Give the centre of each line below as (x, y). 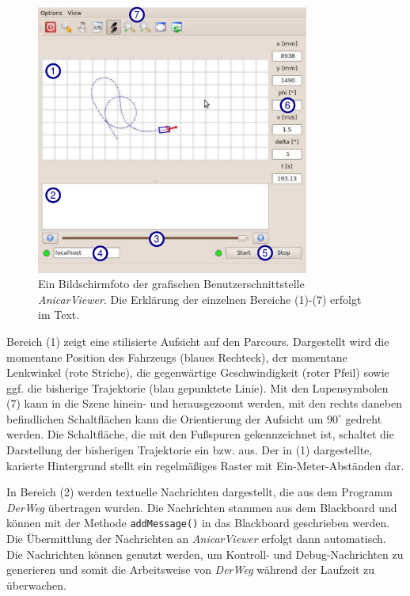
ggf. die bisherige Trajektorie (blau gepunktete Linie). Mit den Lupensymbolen (197, 387)
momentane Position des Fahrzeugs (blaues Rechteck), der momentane (177, 357)
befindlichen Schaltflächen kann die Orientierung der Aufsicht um (165, 418)
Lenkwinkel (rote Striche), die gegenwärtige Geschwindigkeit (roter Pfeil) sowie (198, 372)
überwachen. (36, 585)
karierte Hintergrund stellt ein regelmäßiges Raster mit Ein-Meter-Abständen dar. (205, 465)
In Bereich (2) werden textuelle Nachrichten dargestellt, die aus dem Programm (200, 492)
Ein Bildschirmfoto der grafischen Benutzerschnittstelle (171, 284)
